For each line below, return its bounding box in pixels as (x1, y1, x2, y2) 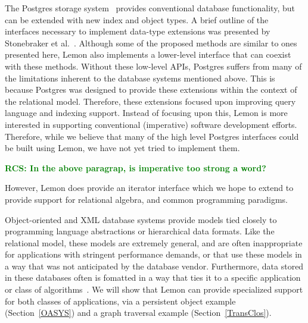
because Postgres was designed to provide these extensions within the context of (5, 83, 297, 96)
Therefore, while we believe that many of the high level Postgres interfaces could (5, 130, 299, 142)
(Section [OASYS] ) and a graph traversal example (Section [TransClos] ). (5, 306, 272, 319)
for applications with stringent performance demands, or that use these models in (5, 248, 302, 261)
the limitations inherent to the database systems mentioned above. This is (5, 71, 275, 84)
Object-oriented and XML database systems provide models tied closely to (5, 213, 277, 225)
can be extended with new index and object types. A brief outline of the (5, 13, 269, 26)
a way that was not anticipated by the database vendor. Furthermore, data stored (5, 259, 304, 272)
